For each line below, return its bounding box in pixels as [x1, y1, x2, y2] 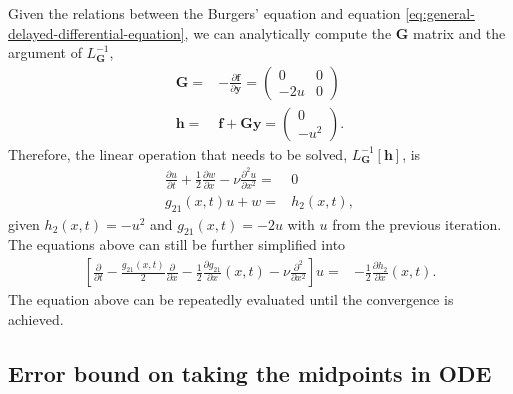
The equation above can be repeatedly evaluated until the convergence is [8, 289, 454, 310]
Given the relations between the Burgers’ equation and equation [8, 3, 401, 23]
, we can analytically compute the [184, 22, 392, 43]
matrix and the [413, 22, 506, 43]
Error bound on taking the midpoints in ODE [8, 357, 492, 388]
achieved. [8, 308, 64, 329]
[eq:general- [405, 3, 475, 23]
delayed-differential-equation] [8, 22, 185, 43]
